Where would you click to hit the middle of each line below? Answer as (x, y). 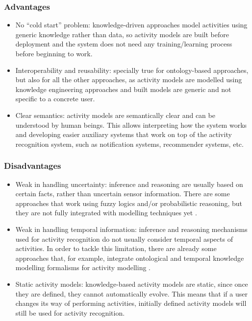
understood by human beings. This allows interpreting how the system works (131, 125)
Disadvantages (33, 166)
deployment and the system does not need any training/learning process (124, 44)
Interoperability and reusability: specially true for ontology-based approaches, (132, 70)
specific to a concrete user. (55, 99)
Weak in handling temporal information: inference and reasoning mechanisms (131, 229)
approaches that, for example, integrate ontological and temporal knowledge (130, 258)
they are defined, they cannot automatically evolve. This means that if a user (131, 293)
